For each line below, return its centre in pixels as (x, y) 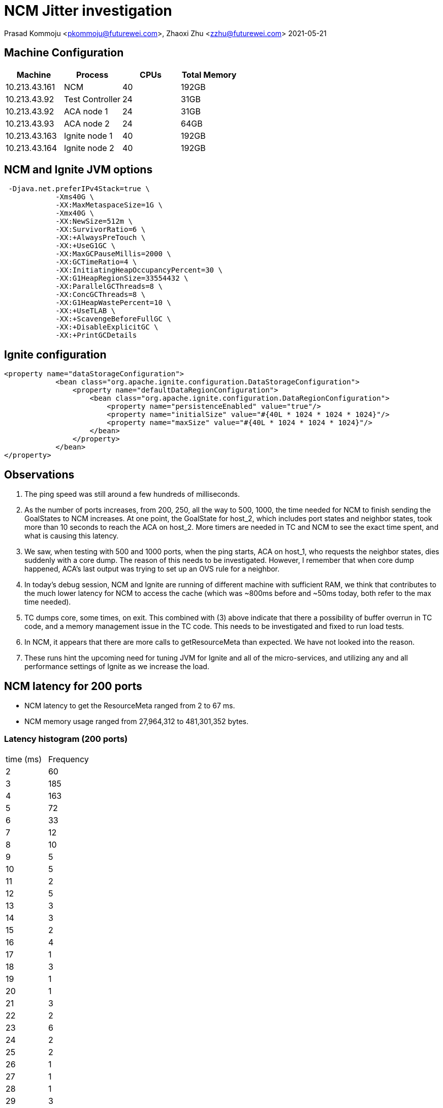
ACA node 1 (86, 111)
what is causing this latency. (72, 536)
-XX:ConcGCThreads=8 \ (101, 295)
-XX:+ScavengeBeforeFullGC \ (113, 319)
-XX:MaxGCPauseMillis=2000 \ (113, 254)
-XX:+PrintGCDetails (96, 335)
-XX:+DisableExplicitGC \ (107, 327)
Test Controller (92, 99)
